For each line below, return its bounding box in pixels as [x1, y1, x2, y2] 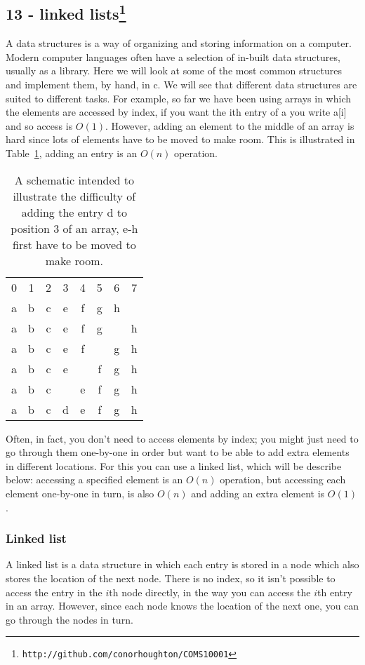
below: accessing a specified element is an [6, 472, 183, 487]
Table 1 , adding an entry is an [6, 145, 138, 160]
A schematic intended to [14, 171, 134, 188]
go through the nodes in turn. [6, 612, 133, 626]
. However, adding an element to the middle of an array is [105, 118, 354, 133]
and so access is [6, 118, 73, 133]
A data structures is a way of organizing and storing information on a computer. [6, 36, 352, 51]
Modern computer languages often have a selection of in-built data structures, [6, 49, 340, 64]
